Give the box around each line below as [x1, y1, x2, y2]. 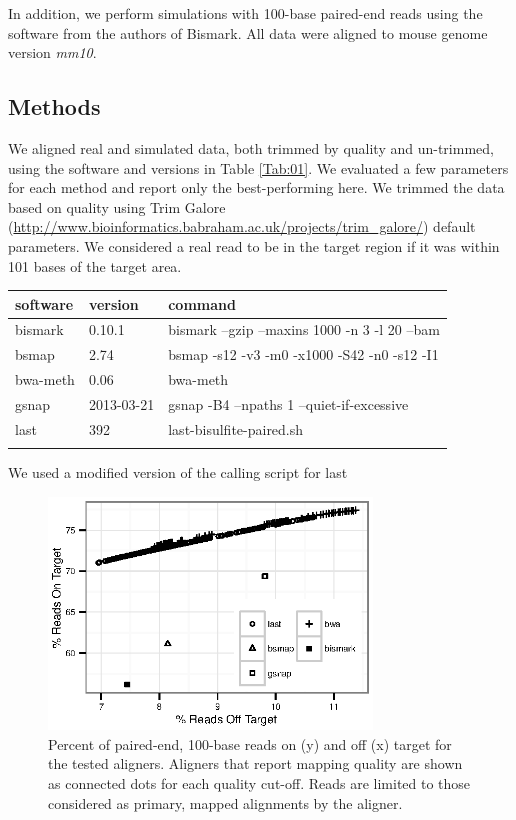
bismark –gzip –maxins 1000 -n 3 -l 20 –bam [168, 319, 440, 340]
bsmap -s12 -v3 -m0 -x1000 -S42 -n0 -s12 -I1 [168, 344, 439, 365]
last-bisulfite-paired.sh [168, 418, 304, 439]
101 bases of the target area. [8, 255, 182, 276]
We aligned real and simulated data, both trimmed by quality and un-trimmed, [8, 137, 494, 158]
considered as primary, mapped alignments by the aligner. [48, 792, 403, 813]
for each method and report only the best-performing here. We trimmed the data [8, 177, 505, 198]
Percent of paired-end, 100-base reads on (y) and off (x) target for [48, 733, 452, 754]
